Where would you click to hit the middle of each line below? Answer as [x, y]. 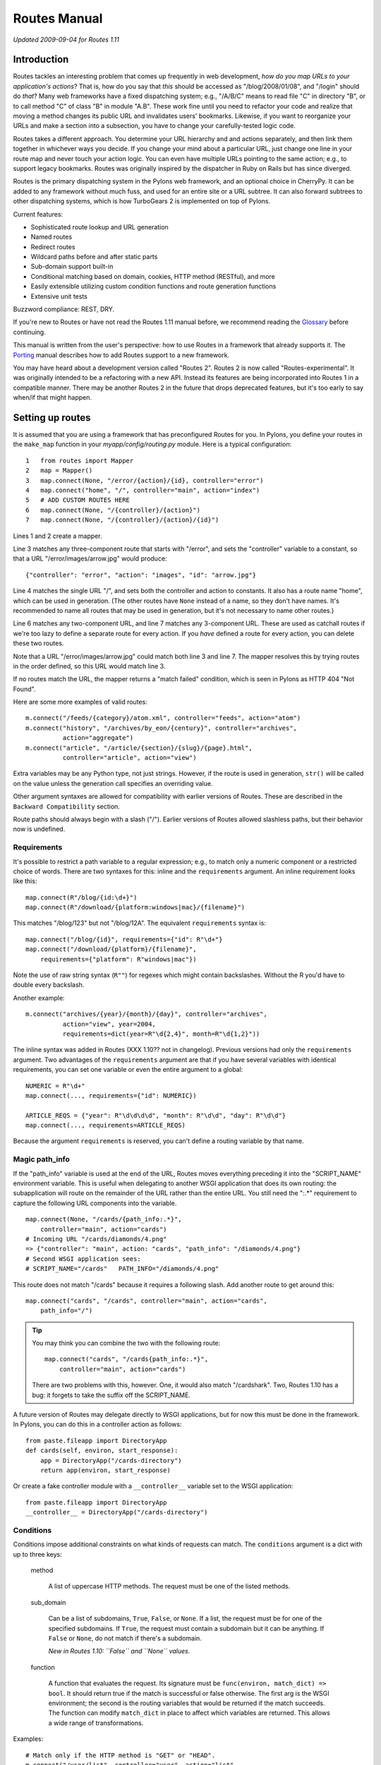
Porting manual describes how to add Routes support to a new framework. [121, 355]
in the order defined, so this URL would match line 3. [89, 666]
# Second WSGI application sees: [83, 1259]
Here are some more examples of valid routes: [80, 702]
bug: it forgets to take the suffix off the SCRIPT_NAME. [111, 1395]
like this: [25, 881]
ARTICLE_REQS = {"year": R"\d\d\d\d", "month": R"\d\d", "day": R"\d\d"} [156, 1115]
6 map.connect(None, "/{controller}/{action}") [113, 510]
